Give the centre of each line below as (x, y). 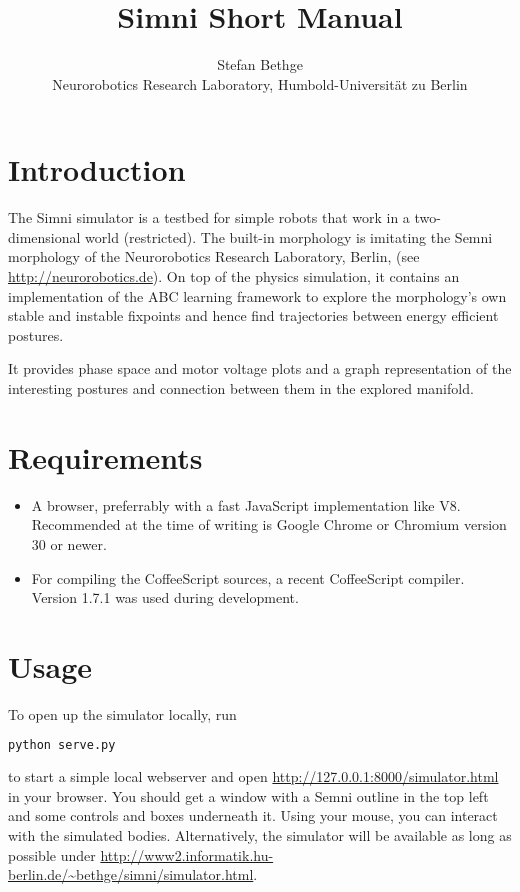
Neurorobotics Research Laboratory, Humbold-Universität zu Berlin (260, 83)
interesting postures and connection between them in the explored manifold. (241, 388)
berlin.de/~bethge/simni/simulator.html (131, 874)
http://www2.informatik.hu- (187, 854)
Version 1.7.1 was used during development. (165, 597)
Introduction (97, 169)
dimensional (44, 236)
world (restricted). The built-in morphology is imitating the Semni (289, 236)
